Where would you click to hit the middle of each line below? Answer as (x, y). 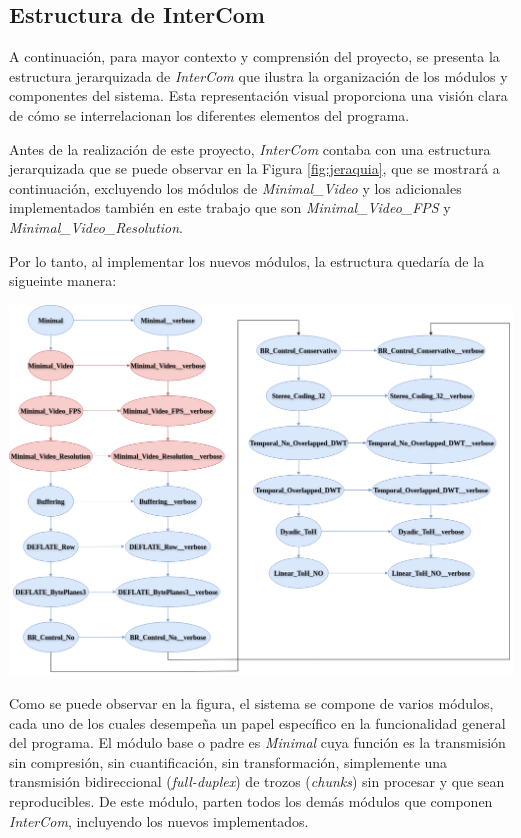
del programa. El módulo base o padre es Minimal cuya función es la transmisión (257, 742)
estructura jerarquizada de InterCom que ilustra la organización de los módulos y (258, 75)
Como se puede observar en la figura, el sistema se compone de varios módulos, (251, 702)
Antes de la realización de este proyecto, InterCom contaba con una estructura (250, 148)
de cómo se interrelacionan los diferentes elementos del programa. (209, 114)
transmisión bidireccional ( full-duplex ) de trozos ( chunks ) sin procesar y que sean (257, 781)
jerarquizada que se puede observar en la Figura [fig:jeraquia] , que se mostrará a (254, 168)
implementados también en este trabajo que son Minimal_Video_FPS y (230, 207)
